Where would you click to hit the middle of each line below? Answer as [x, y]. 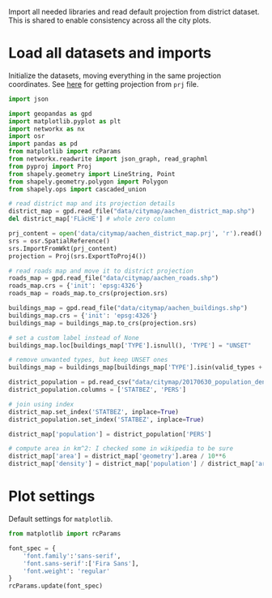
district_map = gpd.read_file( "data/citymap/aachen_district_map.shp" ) [132, 211]
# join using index [41, 404]
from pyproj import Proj [50, 166]
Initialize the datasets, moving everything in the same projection [115, 75]
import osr [27, 136]
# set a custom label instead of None [74, 338]
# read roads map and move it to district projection [101, 271]
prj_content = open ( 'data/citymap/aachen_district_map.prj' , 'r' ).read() [136, 234]
